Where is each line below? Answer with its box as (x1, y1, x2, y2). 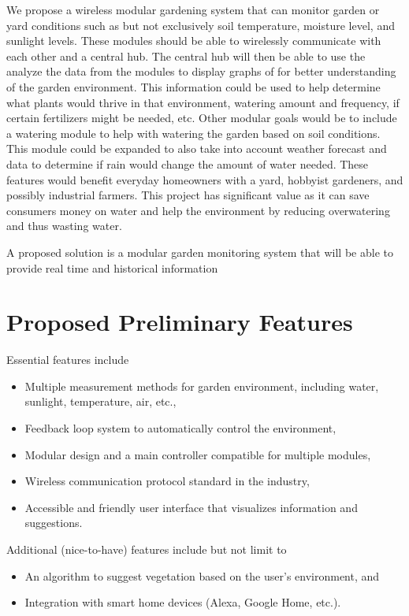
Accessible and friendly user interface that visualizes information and (24, 499, 358, 515)
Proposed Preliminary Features (6, 306, 353, 338)
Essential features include (6, 351, 129, 368)
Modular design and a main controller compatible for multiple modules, (24, 446, 371, 462)
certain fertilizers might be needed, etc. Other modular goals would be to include (6, 109, 397, 126)
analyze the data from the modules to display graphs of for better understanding (6, 63, 396, 80)
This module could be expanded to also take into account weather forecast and (6, 140, 387, 157)
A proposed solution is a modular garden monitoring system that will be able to (6, 243, 393, 260)
